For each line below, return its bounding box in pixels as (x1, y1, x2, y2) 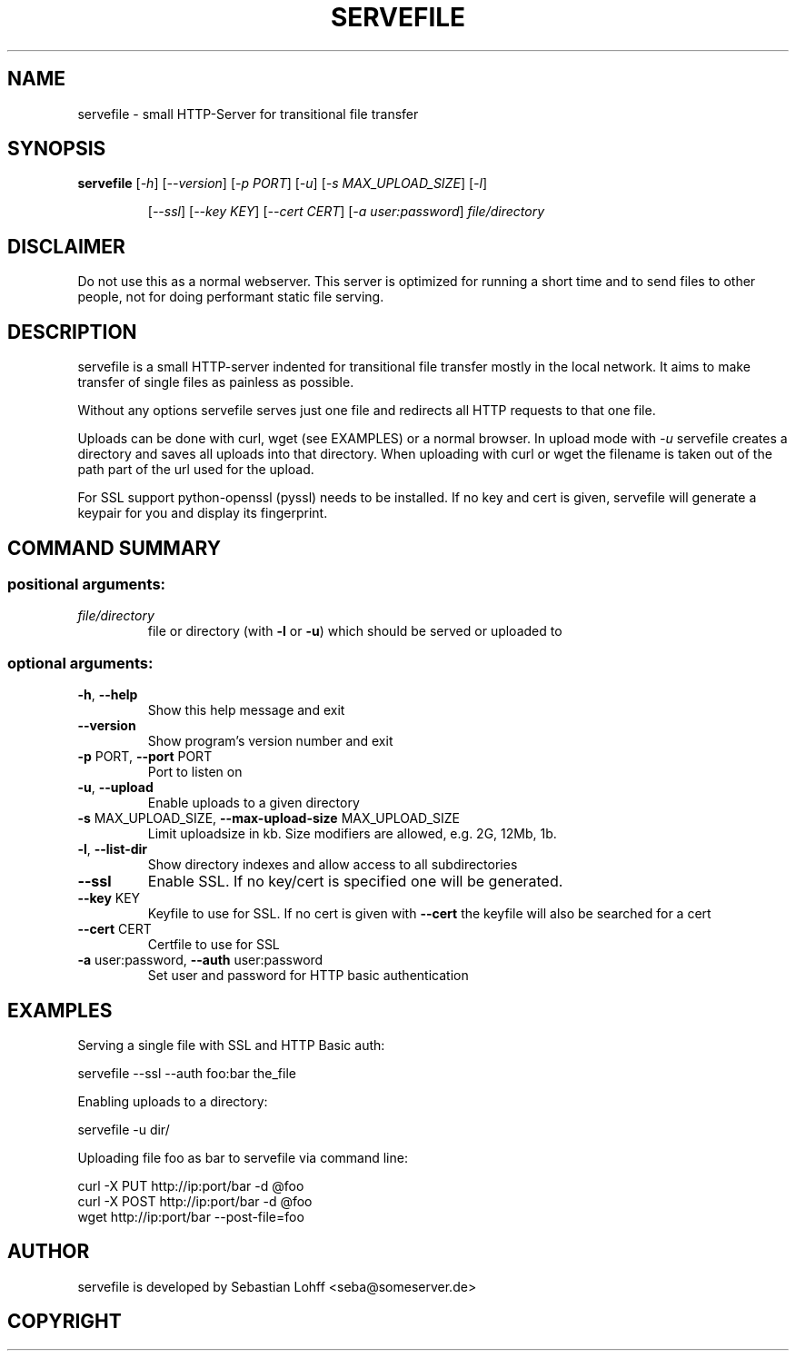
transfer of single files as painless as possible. (77, 374, 354, 391)
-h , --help (77, 687, 138, 703)
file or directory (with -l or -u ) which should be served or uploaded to (147, 623, 562, 639)
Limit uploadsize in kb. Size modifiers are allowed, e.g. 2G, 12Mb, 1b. (147, 826, 557, 842)
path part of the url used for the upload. (77, 461, 314, 478)
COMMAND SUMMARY (7, 536, 222, 560)
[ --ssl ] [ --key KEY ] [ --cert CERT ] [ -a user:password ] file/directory (147, 203, 545, 220)
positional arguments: (7, 574, 166, 593)
